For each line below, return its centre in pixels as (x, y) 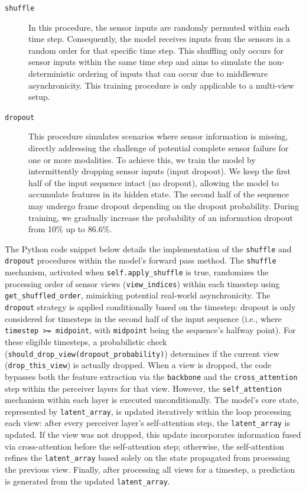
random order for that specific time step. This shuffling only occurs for (156, 50)
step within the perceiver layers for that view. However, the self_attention (143, 388)
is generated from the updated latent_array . (87, 481)
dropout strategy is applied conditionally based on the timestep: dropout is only (150, 307)
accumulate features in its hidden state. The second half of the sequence (159, 194)
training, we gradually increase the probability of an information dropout (161, 217)
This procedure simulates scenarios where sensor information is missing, (158, 136)
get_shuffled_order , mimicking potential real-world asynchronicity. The (138, 295)
